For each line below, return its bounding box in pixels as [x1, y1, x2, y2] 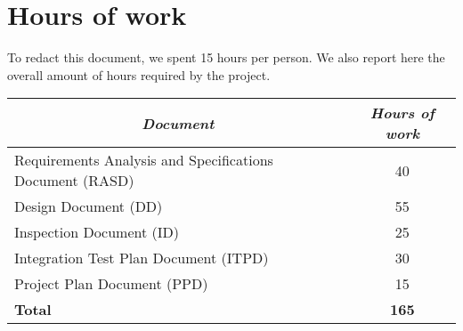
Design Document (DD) [14, 196, 163, 217]
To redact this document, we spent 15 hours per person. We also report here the [7, 48, 445, 67]
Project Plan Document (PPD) [14, 273, 208, 295]
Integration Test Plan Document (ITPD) [14, 247, 269, 269]
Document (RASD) [14, 170, 134, 191]
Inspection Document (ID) [14, 222, 179, 243]
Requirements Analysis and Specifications [14, 149, 273, 171]
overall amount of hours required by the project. [7, 65, 271, 84]
